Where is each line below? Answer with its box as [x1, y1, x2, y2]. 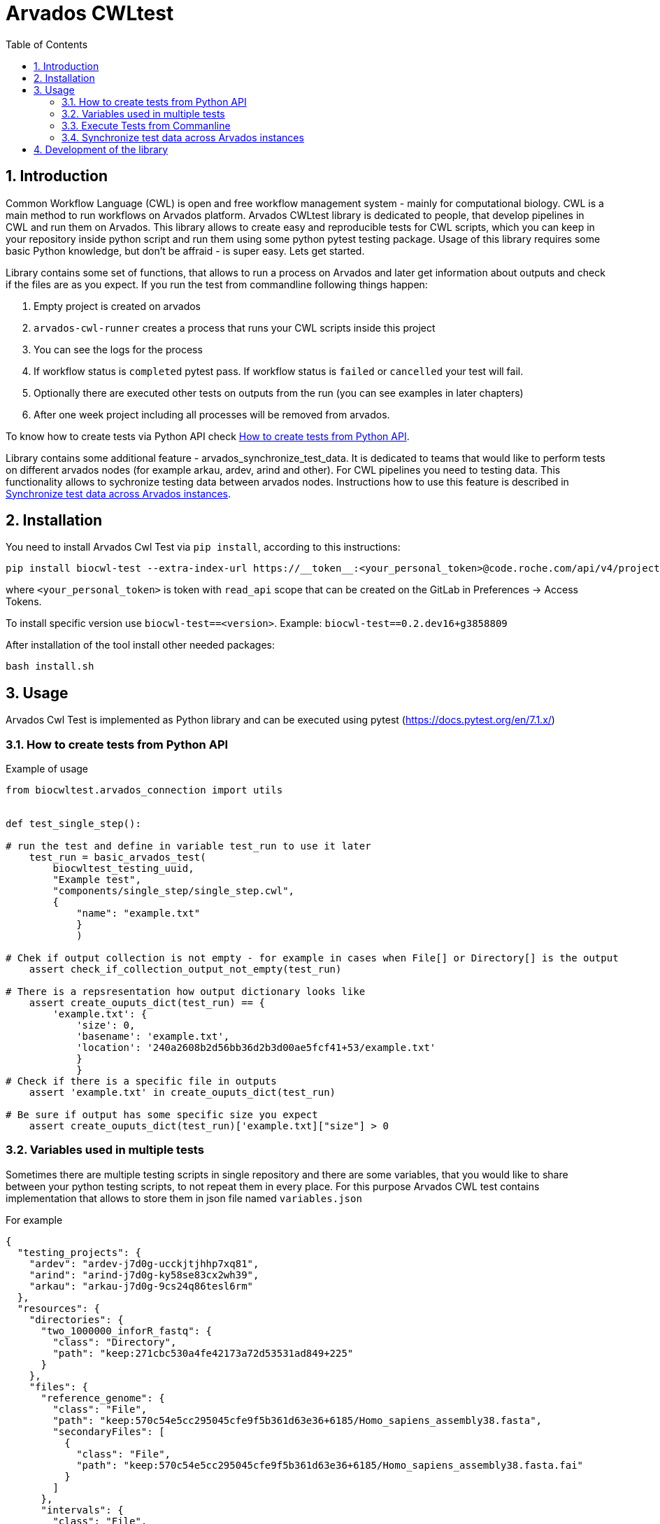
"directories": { [29, 1313, 124, 1325]
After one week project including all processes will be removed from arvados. [34, 408, 390, 421]
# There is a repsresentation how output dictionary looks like [6, 986, 366, 998]
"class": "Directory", [52, 1336, 177, 1348]
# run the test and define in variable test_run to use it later [6, 840, 371, 852]
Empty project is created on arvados [34, 299, 201, 312]
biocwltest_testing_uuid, [52, 863, 194, 875]
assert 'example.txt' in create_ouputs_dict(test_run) [29, 1087, 336, 1099]
